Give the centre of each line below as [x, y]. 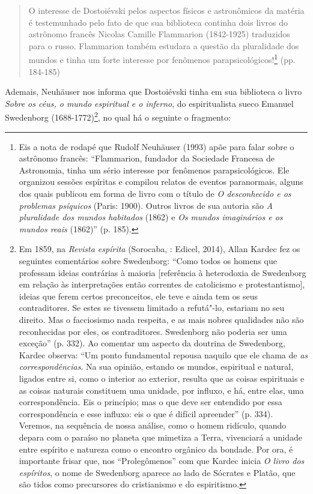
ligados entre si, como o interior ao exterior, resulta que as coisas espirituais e [162, 378]
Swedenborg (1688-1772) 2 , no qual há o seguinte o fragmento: [118, 116]
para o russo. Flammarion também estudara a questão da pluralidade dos [164, 45]
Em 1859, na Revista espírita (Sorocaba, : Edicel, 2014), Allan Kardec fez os [160, 249]
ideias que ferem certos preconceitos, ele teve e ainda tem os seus [138, 296]
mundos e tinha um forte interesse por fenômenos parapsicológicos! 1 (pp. [162, 59]
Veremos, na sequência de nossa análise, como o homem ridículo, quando [153, 425]
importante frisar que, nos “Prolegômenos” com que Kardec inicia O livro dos [162, 461]
